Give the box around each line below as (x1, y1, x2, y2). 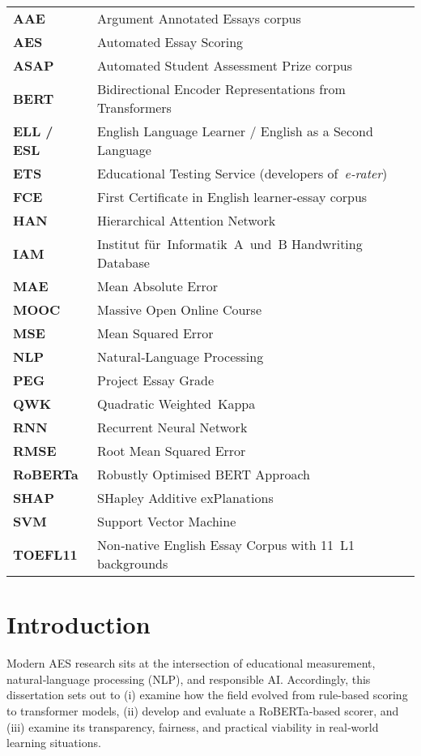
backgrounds (97, 554, 168, 573)
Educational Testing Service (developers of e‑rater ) (97, 164, 388, 183)
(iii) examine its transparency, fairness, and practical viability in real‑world (6, 718, 379, 735)
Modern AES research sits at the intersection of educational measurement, (6, 655, 376, 672)
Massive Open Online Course (97, 300, 262, 319)
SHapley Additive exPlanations (97, 488, 274, 507)
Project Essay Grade (97, 371, 214, 389)
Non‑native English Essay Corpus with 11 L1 (97, 535, 355, 554)
